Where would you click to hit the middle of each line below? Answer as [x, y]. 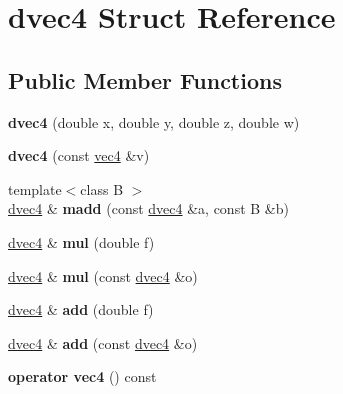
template [35, 188]
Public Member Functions [145, 79]
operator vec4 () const [82, 376]
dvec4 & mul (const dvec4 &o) [103, 275]
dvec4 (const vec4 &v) [79, 155]
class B [102, 188]
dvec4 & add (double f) [81, 309]
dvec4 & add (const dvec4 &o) [103, 342]
